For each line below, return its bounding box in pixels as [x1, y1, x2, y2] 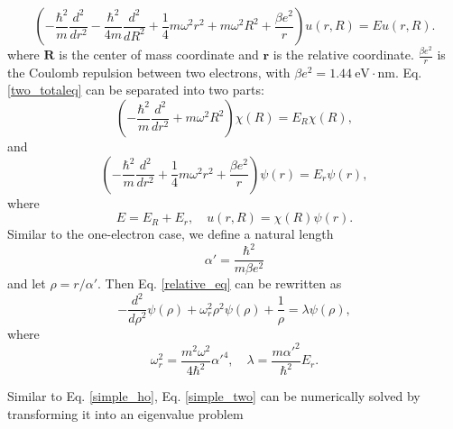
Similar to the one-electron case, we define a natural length [7, 224, 334, 243]
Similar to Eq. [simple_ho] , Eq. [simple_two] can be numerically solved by [7, 387, 421, 406]
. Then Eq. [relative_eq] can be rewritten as [97, 274, 342, 293]
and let [7, 274, 46, 293]
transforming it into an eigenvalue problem [7, 404, 244, 423]
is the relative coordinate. [273, 45, 414, 63]
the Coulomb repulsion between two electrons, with [7, 62, 291, 81]
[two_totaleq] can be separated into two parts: [7, 80, 264, 99]
